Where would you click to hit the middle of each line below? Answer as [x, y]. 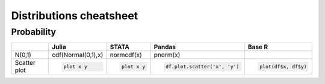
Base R [258, 47]
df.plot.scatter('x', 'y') [203, 66]
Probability [34, 32]
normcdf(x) [126, 55]
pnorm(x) [167, 55]
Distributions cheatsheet [75, 16]
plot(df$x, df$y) [283, 66]
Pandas [165, 47]
